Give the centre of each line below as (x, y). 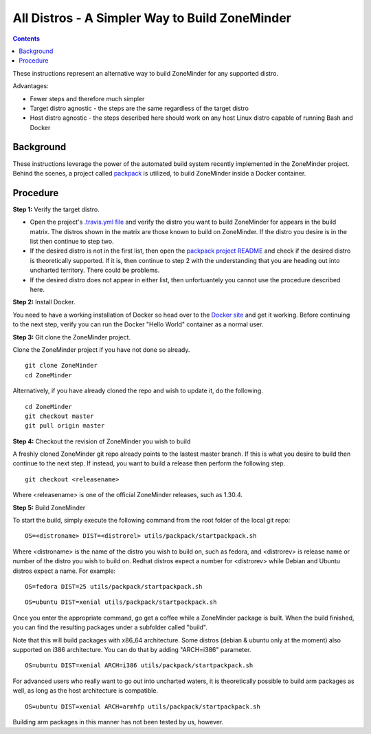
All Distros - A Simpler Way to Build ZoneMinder (152, 18)
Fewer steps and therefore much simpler (87, 98)
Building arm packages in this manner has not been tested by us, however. (118, 722)
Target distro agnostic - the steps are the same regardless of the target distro (139, 108)
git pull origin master (65, 426)
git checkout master (59, 416)
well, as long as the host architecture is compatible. (85, 691)
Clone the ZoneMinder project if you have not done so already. (101, 349)
